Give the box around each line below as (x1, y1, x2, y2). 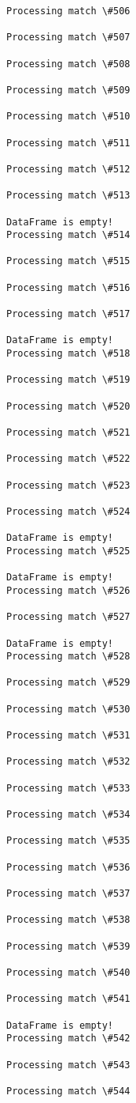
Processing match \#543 (6, 1059, 130, 1071)
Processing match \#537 (6, 887, 130, 899)
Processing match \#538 (6, 914, 130, 926)
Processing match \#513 (6, 190, 130, 202)
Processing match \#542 (6, 1033, 130, 1044)
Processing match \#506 (6, 6, 130, 17)
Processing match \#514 (6, 229, 130, 241)
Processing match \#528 (6, 651, 130, 663)
